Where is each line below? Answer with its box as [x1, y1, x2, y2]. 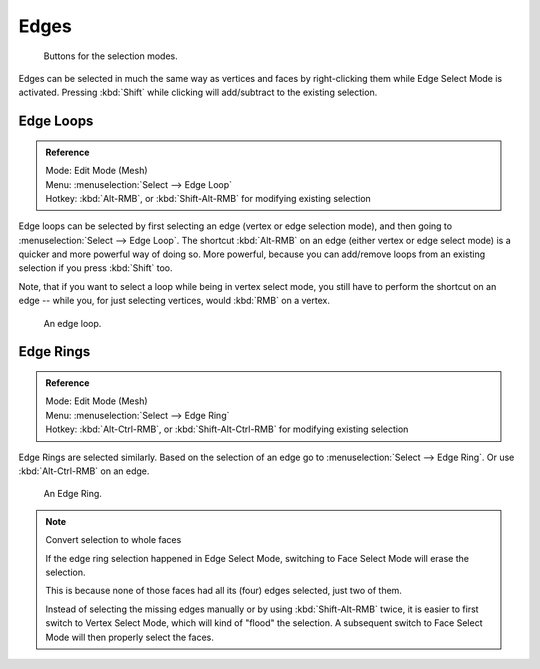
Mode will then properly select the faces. [45, 631, 214, 643]
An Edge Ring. [43, 488, 102, 500]
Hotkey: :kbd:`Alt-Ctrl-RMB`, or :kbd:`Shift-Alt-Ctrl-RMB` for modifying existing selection [45, 423, 409, 435]
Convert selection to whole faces [45, 534, 182, 546]
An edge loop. [43, 317, 102, 329]
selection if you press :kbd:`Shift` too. [18, 262, 173, 274]
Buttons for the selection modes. [43, 50, 179, 62]
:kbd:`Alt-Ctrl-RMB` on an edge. [18, 465, 150, 477]
